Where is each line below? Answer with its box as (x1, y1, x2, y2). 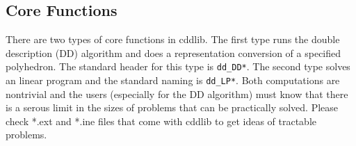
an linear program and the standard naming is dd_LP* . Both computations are (6, 73, 340, 88)
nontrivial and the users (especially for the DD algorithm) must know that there (6, 86, 348, 101)
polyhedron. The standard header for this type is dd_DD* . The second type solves (6, 59, 350, 74)
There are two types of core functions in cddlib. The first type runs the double (6, 32, 340, 47)
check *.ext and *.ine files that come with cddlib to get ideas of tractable (6, 113, 316, 128)
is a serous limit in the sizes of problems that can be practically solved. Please (6, 100, 339, 115)
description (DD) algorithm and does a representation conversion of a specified (6, 45, 341, 60)
